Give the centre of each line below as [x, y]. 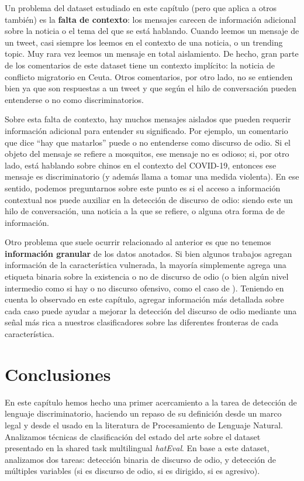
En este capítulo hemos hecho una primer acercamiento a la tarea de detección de [151, 402]
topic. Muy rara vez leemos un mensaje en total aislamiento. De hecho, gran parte [152, 54]
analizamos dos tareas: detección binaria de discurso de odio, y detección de [141, 459]
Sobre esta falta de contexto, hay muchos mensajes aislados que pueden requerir [148, 119]
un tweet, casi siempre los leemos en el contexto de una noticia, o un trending [144, 42]
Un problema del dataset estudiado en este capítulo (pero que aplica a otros [141, 8]
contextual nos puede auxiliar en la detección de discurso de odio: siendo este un [149, 199]
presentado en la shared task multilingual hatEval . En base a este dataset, [137, 448]
